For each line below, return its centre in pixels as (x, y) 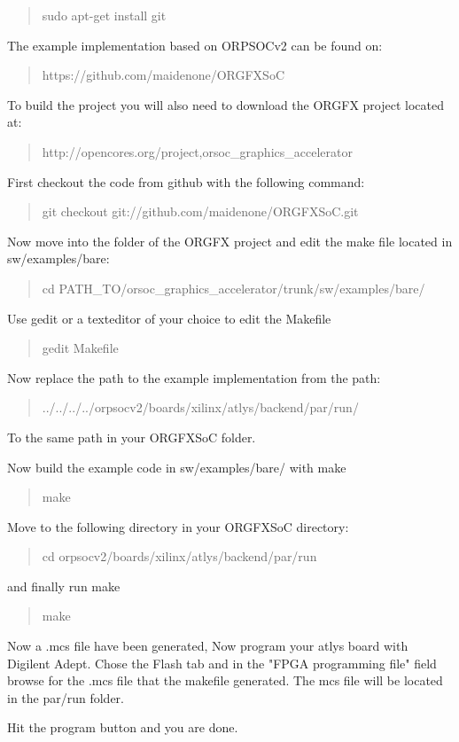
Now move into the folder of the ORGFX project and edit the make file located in (230, 241)
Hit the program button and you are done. (123, 727)
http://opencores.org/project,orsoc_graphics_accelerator (197, 151)
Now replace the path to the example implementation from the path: (194, 377)
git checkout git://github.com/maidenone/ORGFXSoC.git (200, 211)
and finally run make (64, 586)
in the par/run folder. (66, 697)
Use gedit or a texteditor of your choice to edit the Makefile (169, 318)
